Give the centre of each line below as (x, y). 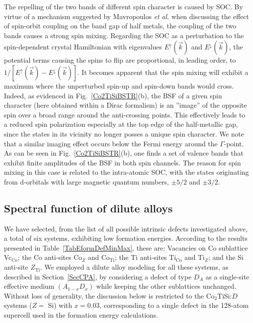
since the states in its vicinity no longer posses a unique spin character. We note (124, 133)
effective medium (29, 286)
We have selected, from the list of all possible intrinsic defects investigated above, (126, 228)
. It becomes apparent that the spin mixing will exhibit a (163, 72)
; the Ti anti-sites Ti (145, 257)
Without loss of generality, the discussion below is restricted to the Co (109, 295)
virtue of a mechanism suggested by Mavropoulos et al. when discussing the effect (126, 16)
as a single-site (228, 276)
